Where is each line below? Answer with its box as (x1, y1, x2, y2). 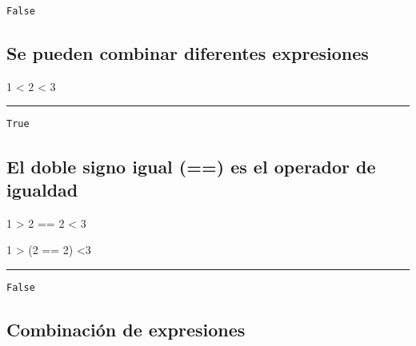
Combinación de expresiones (6, 316, 246, 341)
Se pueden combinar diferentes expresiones (6, 41, 369, 66)
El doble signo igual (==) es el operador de (6, 153, 376, 178)
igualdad (6, 177, 78, 201)
